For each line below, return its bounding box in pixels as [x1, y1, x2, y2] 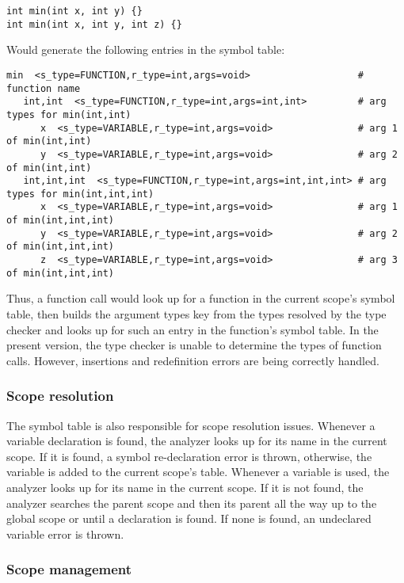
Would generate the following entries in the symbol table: [6, 41, 285, 58]
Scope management [6, 559, 132, 579]
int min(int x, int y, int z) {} [6, 18, 182, 30]
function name [6, 82, 81, 94]
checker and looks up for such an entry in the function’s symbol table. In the [6, 321, 379, 337]
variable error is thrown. [6, 525, 124, 542]
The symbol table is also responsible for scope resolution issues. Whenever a [6, 417, 375, 433]
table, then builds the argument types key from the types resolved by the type [6, 306, 387, 322]
